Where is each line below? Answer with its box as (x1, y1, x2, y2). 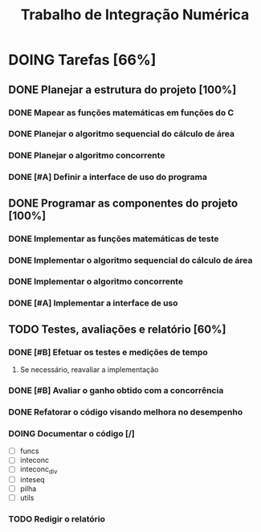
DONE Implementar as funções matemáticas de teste (8, 233, 219, 244)
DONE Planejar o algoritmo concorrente (8, 150, 165, 162)
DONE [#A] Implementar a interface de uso (8, 297, 178, 309)
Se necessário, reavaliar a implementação (19, 365, 159, 374)
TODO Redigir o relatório (8, 514, 106, 525)
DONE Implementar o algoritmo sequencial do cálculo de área (8, 255, 253, 266)
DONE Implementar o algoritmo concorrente (8, 276, 183, 287)
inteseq (19, 475, 46, 485)
